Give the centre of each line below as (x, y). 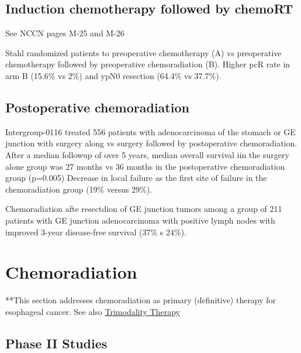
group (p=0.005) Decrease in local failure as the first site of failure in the (136, 178)
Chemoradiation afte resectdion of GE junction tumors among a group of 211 (144, 209)
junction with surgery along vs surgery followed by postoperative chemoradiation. (151, 143)
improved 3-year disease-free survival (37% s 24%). (96, 232)
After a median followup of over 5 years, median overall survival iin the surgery (147, 154)
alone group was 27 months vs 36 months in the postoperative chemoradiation (145, 166)
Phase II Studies (56, 343)
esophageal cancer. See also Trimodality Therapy (93, 311)
